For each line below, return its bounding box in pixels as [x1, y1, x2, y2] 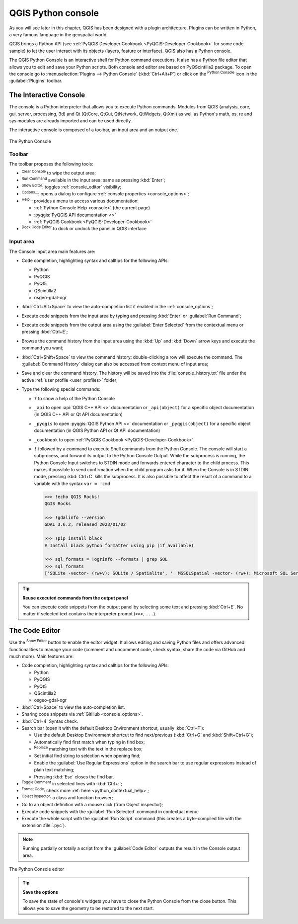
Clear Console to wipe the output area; [21, 169, 96, 176]
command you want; [21, 345, 64, 351]
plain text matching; [34, 767, 74, 773]
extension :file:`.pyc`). [21, 823, 67, 829]
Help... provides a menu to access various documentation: [21, 197, 139, 204]
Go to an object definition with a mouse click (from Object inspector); [21, 802, 163, 808]
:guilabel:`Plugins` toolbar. [9, 78, 63, 84]
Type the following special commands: [21, 386, 101, 392]
